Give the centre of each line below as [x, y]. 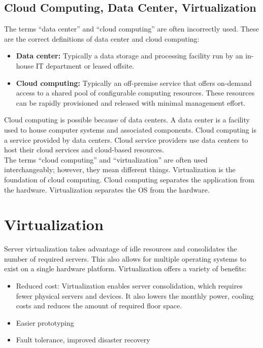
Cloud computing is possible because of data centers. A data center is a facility [127, 120]
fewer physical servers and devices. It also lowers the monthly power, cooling [135, 295]
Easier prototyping [45, 322]
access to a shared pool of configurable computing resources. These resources [135, 93]
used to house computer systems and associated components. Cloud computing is [130, 129]
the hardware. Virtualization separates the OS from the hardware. [107, 189]
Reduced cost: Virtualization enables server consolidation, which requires [129, 286]
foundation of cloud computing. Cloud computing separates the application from [129, 179]
